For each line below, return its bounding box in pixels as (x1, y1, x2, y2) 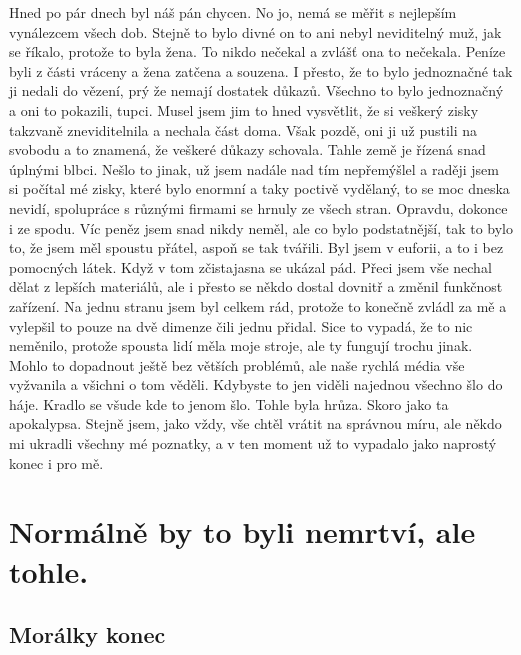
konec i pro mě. (9, 452, 104, 473)
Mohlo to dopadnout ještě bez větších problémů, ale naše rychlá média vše (9, 354, 465, 375)
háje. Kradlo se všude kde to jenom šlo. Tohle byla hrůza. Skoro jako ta (9, 393, 449, 414)
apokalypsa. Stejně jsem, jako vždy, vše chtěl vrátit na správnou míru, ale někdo (9, 413, 502, 434)
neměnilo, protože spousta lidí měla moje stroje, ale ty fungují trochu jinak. (9, 335, 473, 356)
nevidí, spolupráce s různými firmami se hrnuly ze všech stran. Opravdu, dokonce (9, 197, 508, 218)
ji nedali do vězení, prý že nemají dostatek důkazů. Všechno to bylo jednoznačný (9, 80, 504, 101)
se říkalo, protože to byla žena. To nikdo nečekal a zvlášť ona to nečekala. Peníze (9, 41, 506, 62)
